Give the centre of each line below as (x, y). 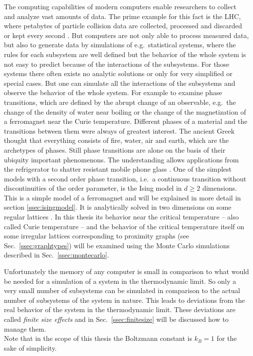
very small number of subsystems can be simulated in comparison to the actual (122, 290)
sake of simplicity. (30, 347)
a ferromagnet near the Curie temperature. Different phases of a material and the (126, 121)
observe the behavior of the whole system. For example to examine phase (113, 92)
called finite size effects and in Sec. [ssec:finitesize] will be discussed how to (116, 319)
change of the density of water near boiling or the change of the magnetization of (125, 111)
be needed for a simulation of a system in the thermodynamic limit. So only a (120, 281)
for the (227, 338)
